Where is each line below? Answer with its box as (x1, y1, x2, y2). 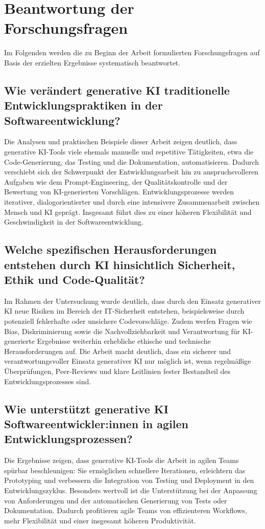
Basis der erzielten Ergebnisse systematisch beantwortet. (4, 57, 181, 68)
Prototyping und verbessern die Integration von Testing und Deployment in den (4, 475, 254, 486)
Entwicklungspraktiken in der (4, 97, 163, 113)
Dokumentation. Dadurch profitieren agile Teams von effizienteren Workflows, (4, 505, 247, 516)
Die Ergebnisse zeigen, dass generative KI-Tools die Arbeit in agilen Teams (4, 455, 239, 466)
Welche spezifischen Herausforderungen (4, 241, 217, 257)
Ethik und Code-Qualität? (4, 272, 145, 287)
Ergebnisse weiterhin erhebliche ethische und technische (37, 336, 211, 346)
